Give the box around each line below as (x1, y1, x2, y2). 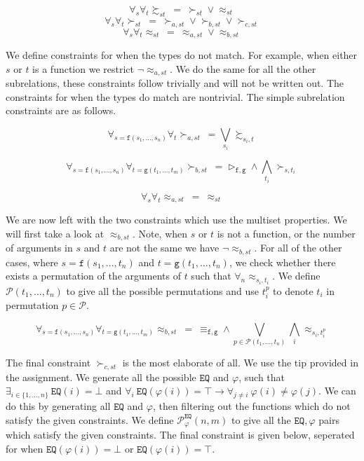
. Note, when (132, 226, 188, 240)
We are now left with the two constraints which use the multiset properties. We (6, 212, 347, 227)
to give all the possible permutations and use (66, 283, 259, 298)
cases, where (6, 254, 58, 269)
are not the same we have (109, 240, 220, 255)
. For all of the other (254, 240, 342, 255)
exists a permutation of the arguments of (6, 268, 181, 283)
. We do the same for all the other (170, 61, 316, 76)
